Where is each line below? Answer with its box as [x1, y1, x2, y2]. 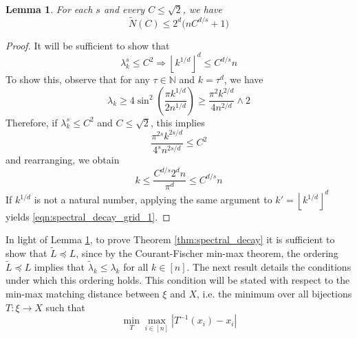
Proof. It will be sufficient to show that [6, 38, 170, 52]
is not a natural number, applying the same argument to [34, 192, 272, 207]
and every [103, 2, 145, 16]
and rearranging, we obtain [6, 153, 120, 166]
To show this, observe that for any [6, 71, 150, 86]
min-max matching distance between [6, 286, 160, 301]
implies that [34, 259, 85, 273]
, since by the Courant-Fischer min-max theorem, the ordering [76, 246, 338, 260]
